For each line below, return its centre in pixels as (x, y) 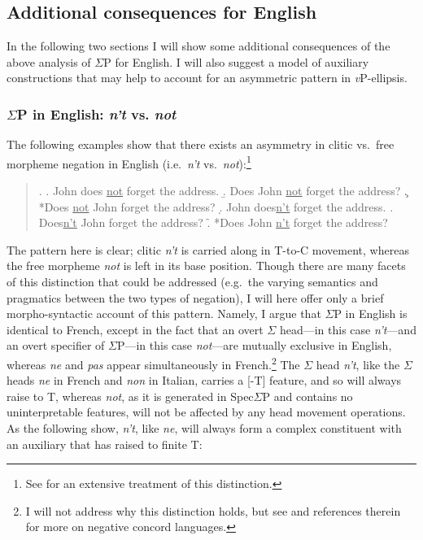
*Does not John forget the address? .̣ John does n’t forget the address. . (216, 206)
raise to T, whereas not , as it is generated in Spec (130, 396)
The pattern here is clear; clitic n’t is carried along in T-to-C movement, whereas (208, 249)
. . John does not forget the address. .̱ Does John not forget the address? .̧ (223, 191)
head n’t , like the (358, 364)
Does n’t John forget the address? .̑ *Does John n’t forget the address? (213, 222)
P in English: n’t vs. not (96, 113)
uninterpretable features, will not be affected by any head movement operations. (206, 412)
